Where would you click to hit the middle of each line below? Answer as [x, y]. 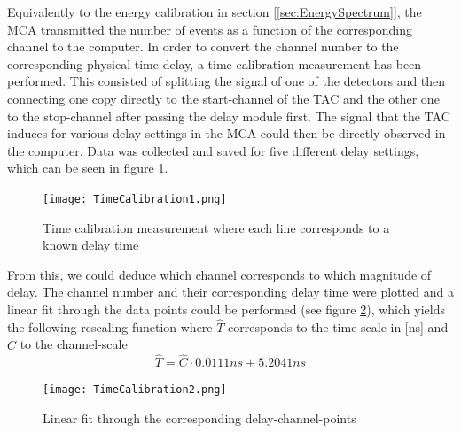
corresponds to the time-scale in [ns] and [338, 326]
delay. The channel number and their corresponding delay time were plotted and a [230, 292]
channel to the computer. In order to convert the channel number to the [203, 46]
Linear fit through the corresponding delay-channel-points [199, 418]
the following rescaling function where [110, 326]
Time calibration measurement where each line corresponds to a [216, 227]
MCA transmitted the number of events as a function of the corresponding [210, 29]
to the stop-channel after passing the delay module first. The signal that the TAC [229, 116]
